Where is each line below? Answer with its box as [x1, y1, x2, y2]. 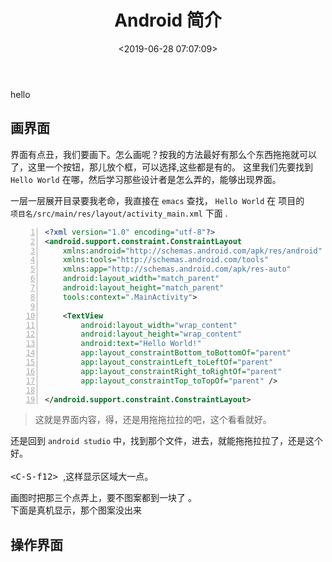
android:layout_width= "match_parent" [62, 274, 220, 284]
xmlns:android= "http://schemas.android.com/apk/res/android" [62, 246, 323, 256]
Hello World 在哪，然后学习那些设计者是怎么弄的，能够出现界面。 [10, 173, 282, 185]
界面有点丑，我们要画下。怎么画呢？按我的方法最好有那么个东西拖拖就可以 [10, 148, 317, 160]
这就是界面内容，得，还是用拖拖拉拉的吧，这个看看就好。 [34, 414, 272, 426]
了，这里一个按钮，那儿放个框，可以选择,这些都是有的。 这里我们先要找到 [10, 161, 313, 173]
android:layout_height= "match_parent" [62, 283, 225, 293]
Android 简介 [114, 9, 222, 32]
